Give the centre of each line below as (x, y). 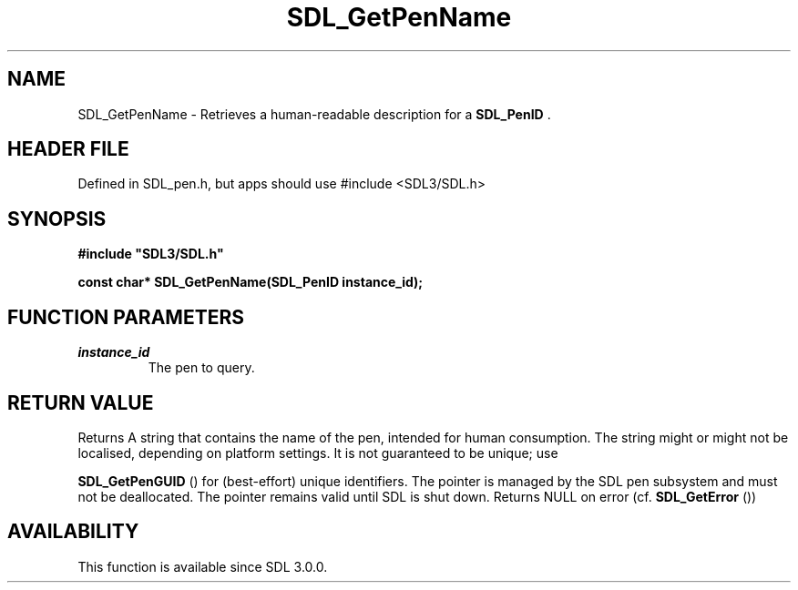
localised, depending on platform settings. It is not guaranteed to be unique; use (318, 453)
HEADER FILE (68, 149)
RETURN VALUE (81, 402)
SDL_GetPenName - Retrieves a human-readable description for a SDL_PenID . (314, 114)
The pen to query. (201, 368)
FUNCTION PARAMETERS (126, 317)
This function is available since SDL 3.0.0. (203, 566)
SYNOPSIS (57, 219)
